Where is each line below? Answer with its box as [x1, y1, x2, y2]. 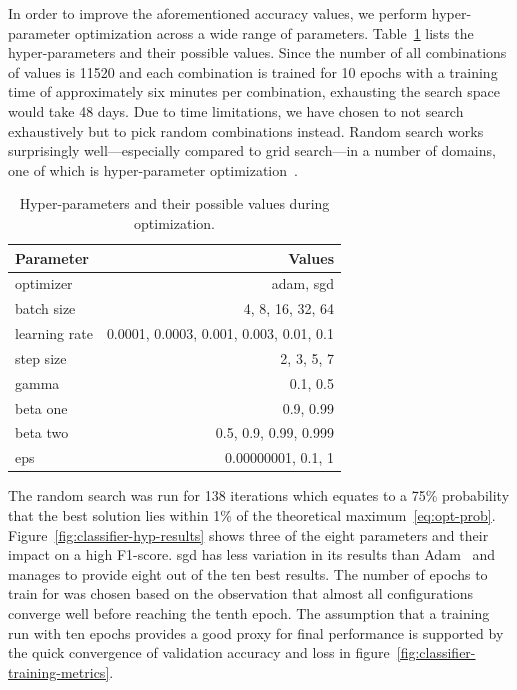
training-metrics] [8, 661, 110, 682]
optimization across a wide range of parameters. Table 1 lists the [74, 22, 474, 43]
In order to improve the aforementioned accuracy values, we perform [8, 3, 428, 23]
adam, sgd [271, 273, 334, 294]
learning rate [15, 323, 93, 344]
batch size [15, 298, 76, 319]
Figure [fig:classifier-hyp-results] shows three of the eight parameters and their [8, 524, 489, 545]
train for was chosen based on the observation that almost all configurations [8, 583, 473, 604]
